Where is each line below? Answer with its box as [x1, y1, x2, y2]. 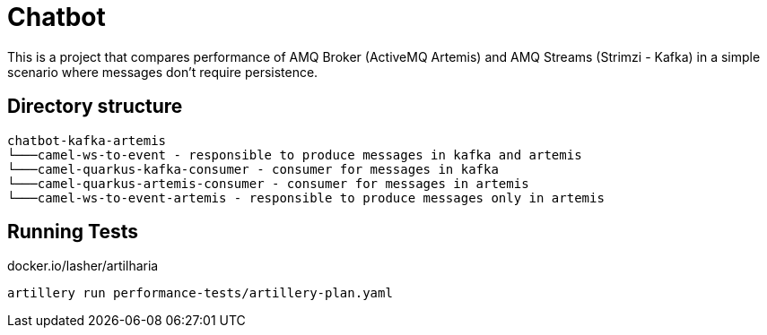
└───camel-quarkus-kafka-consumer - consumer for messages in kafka [7, 161, 499, 176]
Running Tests [7, 220, 138, 244]
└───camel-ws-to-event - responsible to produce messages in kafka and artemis [7, 147, 582, 162]
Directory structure [7, 95, 183, 118]
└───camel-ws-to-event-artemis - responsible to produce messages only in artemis [7, 190, 605, 205]
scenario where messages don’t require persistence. [7, 64, 318, 80]
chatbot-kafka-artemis [7, 133, 167, 148]
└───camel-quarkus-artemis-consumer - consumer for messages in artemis [7, 176, 529, 191]
